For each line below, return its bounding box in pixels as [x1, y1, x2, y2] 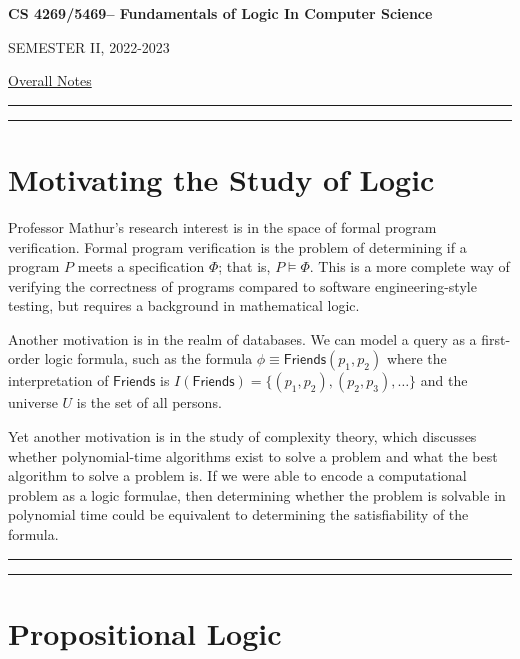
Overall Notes [8, 70, 92, 91]
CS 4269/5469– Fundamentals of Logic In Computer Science [8, 3, 433, 23]
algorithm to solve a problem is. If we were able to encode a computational [8, 465, 467, 486]
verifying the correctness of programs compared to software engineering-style [8, 275, 477, 296]
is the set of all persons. [76, 392, 222, 413]
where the [386, 348, 447, 369]
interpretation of [8, 370, 109, 391]
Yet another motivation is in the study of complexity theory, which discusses [8, 426, 477, 447]
